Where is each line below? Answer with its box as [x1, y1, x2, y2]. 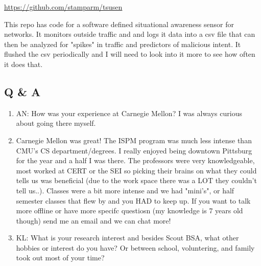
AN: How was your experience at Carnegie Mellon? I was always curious [16, 107, 242, 118]
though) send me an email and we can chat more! [16, 215, 171, 226]
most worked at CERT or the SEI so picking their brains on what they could [16, 165, 257, 175]
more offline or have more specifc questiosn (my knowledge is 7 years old [16, 205, 243, 216]
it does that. [4, 58, 43, 69]
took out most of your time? [16, 252, 105, 263]
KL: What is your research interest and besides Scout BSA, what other [16, 232, 239, 243]
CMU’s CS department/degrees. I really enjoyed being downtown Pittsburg [16, 145, 252, 156]
